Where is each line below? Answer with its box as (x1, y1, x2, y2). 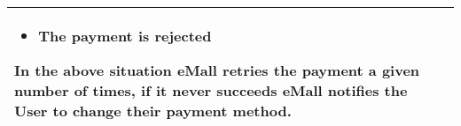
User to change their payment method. (14, 100, 292, 121)
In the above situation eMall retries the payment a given (14, 60, 420, 80)
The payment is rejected (38, 26, 212, 46)
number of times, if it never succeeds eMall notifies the (14, 80, 408, 100)
